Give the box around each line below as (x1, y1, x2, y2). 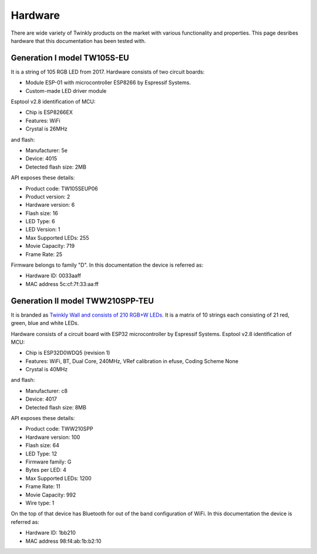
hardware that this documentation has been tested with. (11, 37, 146, 44)
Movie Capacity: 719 (25, 243, 75, 250)
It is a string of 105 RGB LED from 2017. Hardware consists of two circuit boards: (11, 68, 205, 75)
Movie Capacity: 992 (25, 491, 76, 498)
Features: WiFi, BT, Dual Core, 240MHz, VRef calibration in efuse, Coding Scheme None (25, 357, 239, 364)
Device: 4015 (25, 155, 58, 162)
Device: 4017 (25, 395, 57, 402)
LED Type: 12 (25, 450, 58, 457)
